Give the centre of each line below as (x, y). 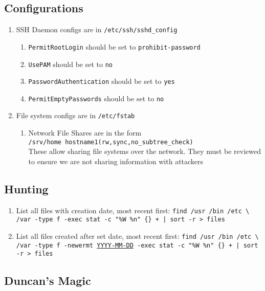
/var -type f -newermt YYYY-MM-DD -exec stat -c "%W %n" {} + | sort (137, 245)
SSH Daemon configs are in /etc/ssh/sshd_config (97, 29)
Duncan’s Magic (48, 281)
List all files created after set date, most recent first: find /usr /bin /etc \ (137, 236)
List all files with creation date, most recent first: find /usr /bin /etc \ (133, 210)
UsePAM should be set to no (70, 64)
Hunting (26, 188)
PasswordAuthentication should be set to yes (102, 81)
